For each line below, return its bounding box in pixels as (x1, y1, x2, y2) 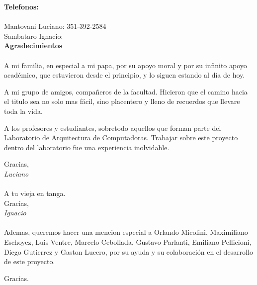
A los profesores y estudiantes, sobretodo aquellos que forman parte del (4, 122, 221, 133)
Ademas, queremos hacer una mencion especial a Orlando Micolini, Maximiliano (4, 227, 248, 237)
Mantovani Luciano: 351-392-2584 (4, 21, 106, 31)
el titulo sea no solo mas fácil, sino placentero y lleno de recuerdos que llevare (4, 96, 240, 106)
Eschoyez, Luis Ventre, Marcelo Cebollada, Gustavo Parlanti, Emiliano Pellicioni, (4, 237, 252, 247)
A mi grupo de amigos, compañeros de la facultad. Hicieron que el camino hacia (4, 86, 248, 96)
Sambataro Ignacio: (4, 30, 63, 41)
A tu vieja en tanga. (4, 188, 66, 198)
